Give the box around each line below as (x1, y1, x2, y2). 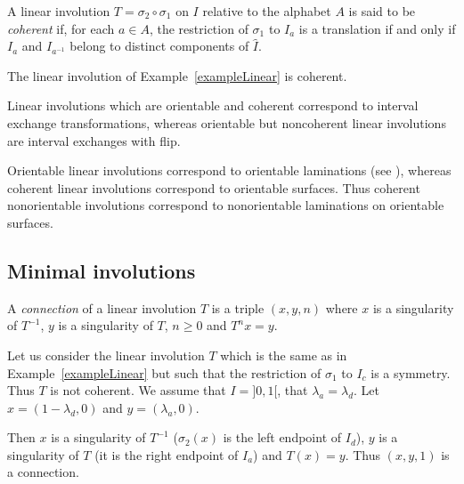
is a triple (211, 298, 265, 317)
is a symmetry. (370, 363, 451, 382)
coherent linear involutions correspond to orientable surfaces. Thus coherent (7, 178, 420, 197)
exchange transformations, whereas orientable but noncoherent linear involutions (7, 113, 446, 132)
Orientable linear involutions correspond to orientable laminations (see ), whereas (7, 161, 452, 180)
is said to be (348, 2, 416, 20)
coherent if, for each (7, 19, 115, 37)
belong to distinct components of (69, 36, 249, 55)
